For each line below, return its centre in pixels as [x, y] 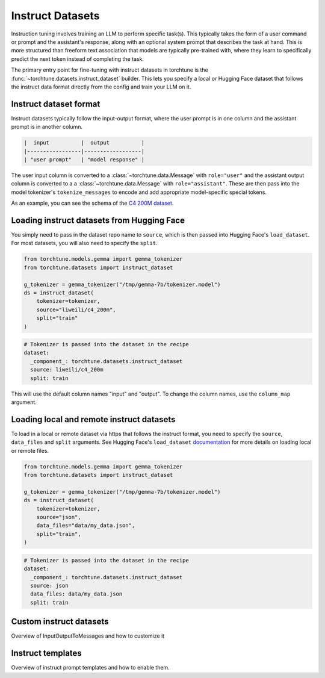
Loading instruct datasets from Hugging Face [98, 220]
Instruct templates [47, 653]
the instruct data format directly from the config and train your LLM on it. [101, 87]
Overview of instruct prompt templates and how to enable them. [90, 668]
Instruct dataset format [56, 104]
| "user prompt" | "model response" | [84, 159]
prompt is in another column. [47, 127]
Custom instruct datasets [60, 622]
